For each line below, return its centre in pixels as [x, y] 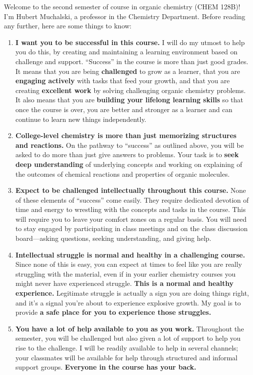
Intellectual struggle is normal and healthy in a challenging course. [130, 254]
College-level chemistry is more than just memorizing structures [126, 135]
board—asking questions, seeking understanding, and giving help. [113, 238]
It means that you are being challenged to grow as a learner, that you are [128, 71]
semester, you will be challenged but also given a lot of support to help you [128, 338]
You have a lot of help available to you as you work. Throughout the [130, 328]
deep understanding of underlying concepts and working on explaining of [129, 164]
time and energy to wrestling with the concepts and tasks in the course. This [130, 209]
